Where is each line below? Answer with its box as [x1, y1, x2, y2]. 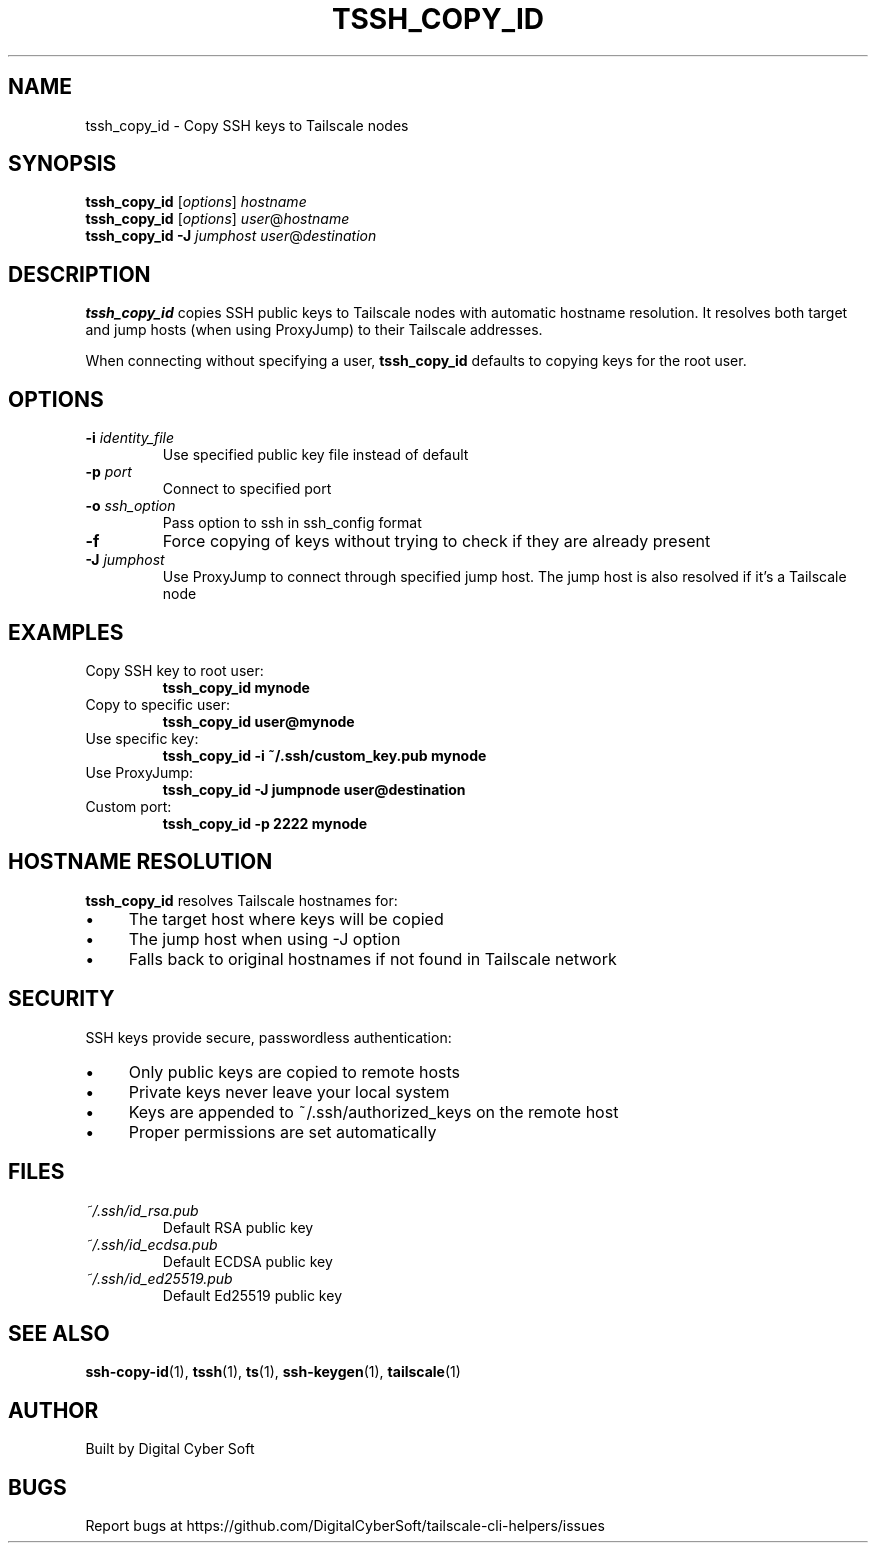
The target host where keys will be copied [128, 908, 444, 929]
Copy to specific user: [85, 695, 231, 713]
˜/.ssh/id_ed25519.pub [85, 1269, 233, 1287]
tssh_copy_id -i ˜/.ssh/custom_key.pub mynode [162, 746, 487, 764]
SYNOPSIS [8, 151, 117, 177]
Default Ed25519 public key [162, 1286, 342, 1304]
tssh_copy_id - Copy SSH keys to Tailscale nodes [85, 116, 409, 134]
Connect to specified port [162, 480, 332, 498]
